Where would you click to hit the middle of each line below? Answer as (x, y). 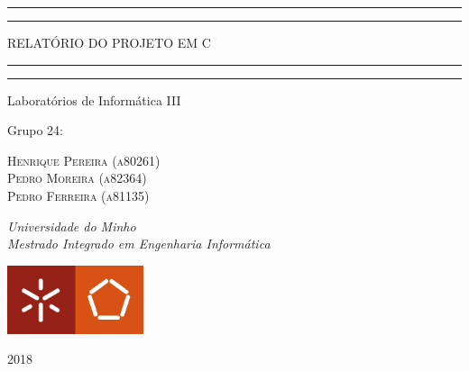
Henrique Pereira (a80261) (84, 160)
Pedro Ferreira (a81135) (78, 195)
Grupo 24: (35, 130)
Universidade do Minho (72, 226)
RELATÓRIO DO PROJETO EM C (109, 42)
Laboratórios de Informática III (94, 100)
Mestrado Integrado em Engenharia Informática (139, 244)
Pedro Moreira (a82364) (77, 178)
